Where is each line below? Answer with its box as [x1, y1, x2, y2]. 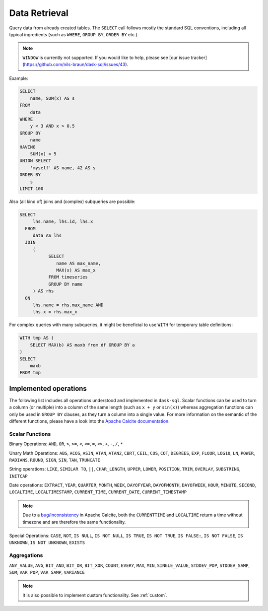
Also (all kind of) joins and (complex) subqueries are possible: [9, 199, 136, 204]
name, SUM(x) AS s [30, 95, 75, 101]
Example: [9, 75, 28, 81]
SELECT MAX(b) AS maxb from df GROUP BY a [30, 342, 135, 347]
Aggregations [9, 552, 43, 559]
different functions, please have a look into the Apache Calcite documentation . [9, 418, 170, 424]
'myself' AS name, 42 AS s [30, 165, 96, 171]
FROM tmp [19, 370, 41, 376]
